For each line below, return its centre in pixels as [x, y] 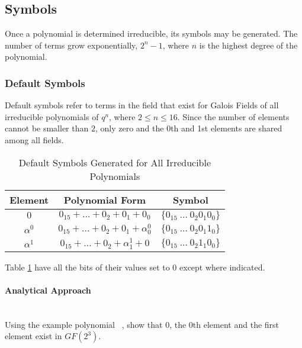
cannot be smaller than [47, 128]
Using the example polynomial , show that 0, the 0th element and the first [142, 324]
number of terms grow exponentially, [71, 45]
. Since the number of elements [233, 116]
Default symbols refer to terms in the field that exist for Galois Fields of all [142, 105]
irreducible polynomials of [52, 116]
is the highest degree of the [248, 45]
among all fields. [34, 139]
